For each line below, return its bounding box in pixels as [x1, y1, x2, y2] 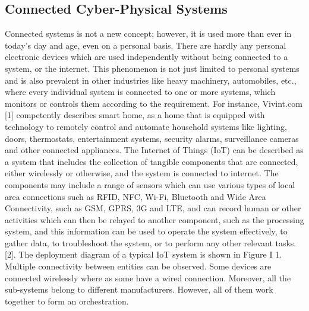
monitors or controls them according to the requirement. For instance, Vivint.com [5, 97, 302, 109]
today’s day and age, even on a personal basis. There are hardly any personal [5, 39, 286, 51]
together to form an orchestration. [5, 294, 129, 307]
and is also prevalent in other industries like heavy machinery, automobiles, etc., [5, 74, 297, 86]
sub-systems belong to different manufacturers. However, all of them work [5, 283, 273, 296]
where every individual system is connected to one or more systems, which [5, 85, 276, 98]
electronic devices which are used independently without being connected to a [5, 50, 288, 63]
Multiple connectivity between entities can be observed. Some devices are [5, 260, 272, 272]
